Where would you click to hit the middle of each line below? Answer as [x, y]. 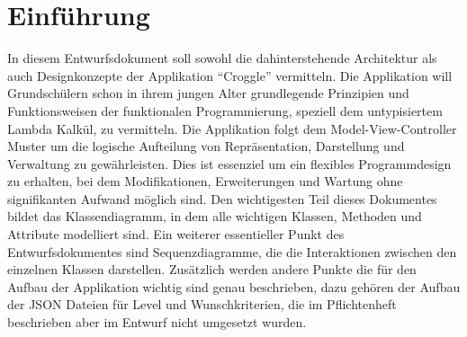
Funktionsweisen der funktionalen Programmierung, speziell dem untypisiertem [225, 110]
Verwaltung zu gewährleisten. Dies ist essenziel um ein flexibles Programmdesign [229, 163]
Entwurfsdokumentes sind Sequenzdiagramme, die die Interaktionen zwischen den [232, 251]
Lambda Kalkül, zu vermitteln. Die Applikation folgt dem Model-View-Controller [232, 128]
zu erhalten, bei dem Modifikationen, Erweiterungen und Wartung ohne [205, 181]
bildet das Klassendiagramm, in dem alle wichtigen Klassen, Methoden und [215, 216]
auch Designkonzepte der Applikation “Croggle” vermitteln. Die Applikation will [230, 75]
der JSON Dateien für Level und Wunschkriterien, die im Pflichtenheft [202, 304]
